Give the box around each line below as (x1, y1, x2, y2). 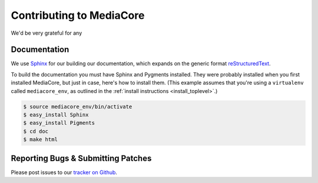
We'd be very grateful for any (11, 29, 82, 36)
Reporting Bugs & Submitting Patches (11, 153, 152, 163)
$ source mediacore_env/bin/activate (23, 103, 132, 110)
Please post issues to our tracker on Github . (11, 168, 118, 176)
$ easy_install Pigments (23, 119, 95, 127)
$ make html (23, 136, 58, 143)
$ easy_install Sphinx (23, 112, 89, 118)
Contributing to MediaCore (11, 9, 145, 22)
